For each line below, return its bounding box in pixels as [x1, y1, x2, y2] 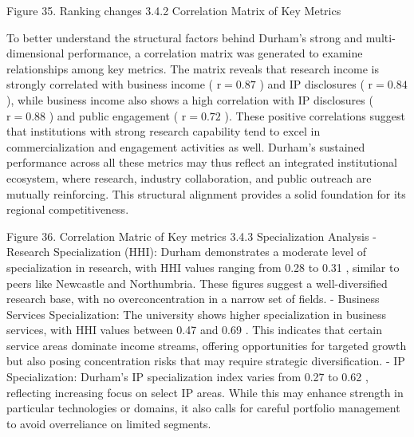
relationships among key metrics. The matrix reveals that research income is [6, 60, 379, 77]
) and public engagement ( [49, 107, 179, 124]
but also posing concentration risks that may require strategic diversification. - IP [6, 352, 405, 369]
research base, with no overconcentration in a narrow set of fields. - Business [6, 290, 380, 307]
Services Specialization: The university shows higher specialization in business [6, 305, 386, 322]
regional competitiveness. [6, 201, 129, 218]
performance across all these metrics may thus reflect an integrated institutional [6, 154, 397, 171]
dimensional [6, 45, 65, 61]
